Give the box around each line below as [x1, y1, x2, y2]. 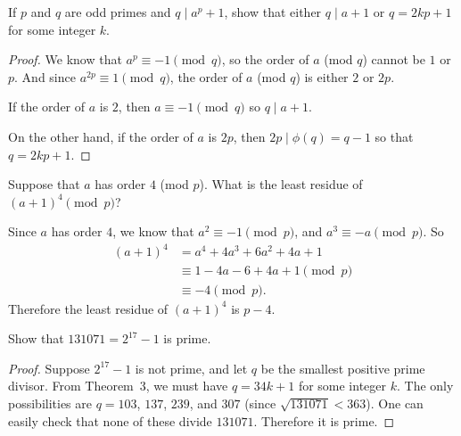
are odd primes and [64, 3, 171, 21]
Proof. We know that [8, 50, 122, 69]
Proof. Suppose [8, 358, 90, 377]
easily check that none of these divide [8, 411, 212, 430]
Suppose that [8, 175, 80, 193]
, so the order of [221, 50, 309, 69]
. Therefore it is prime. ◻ [253, 411, 395, 430]
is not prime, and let [135, 358, 248, 377]
